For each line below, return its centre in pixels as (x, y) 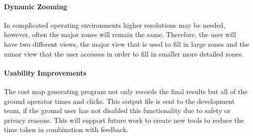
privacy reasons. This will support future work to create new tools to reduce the (124, 120)
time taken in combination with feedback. (66, 129)
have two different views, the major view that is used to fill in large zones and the (126, 44)
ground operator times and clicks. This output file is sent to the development (119, 101)
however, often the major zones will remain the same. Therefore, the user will (120, 34)
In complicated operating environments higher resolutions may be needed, (115, 25)
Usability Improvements (45, 72)
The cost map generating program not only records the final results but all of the (126, 91)
